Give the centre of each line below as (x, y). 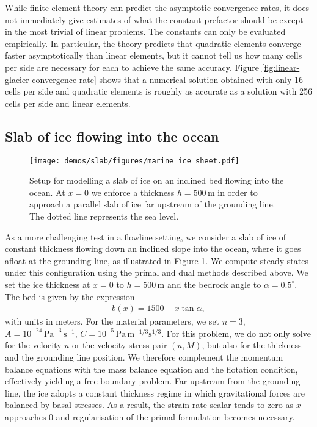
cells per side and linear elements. (68, 103)
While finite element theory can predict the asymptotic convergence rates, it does (157, 7)
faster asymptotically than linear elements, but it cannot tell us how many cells (154, 55)
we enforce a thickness (133, 192)
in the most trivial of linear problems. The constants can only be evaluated (145, 31)
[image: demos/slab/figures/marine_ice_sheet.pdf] (134, 161)
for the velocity (33, 345)
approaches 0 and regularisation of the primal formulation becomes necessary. (150, 416)
